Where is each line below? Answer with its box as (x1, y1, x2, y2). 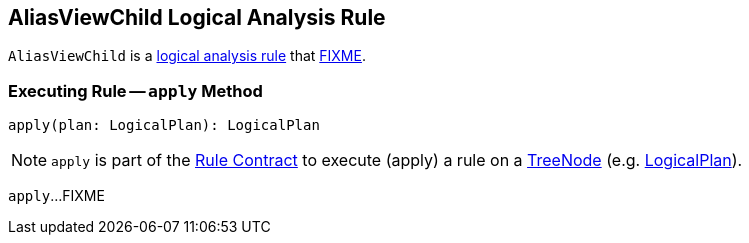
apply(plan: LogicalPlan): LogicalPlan (8, 117, 320, 134)
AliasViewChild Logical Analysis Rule (8, 5, 386, 30)
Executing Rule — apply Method (8, 80, 263, 101)
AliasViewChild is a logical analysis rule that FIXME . (8, 47, 366, 65)
